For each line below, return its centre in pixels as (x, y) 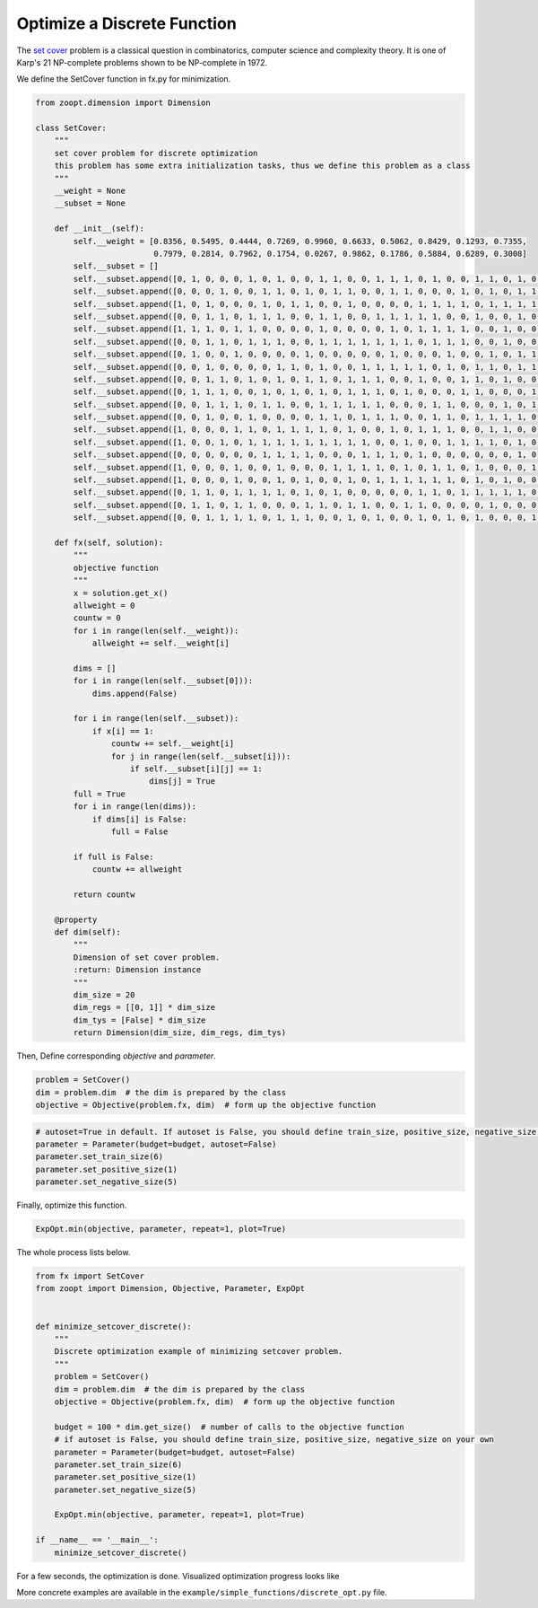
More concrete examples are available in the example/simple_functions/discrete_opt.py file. (202, 1593)
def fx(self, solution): (109, 542)
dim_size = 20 (104, 995)
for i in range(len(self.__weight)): (156, 630)
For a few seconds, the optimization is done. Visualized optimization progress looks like (178, 1576)
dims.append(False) (135, 693)
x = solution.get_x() (121, 593)
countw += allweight (137, 870)
